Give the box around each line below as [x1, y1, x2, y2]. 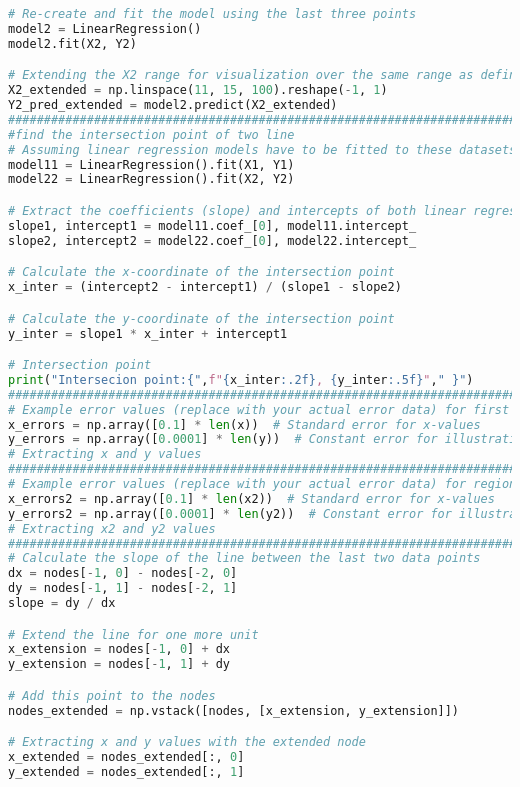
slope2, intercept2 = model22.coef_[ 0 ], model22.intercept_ [8, 233, 417, 248]
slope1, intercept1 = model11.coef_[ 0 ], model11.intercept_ [8, 218, 417, 233]
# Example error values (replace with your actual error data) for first [8, 402, 510, 417]
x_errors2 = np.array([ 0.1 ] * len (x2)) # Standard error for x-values [8, 491, 495, 506]
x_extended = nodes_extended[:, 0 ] [8, 750, 245, 765]
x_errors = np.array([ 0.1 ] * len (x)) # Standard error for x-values [8, 417, 481, 432]
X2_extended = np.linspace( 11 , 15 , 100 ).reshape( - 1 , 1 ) [8, 83, 388, 98]
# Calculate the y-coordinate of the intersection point [8, 311, 395, 326]
